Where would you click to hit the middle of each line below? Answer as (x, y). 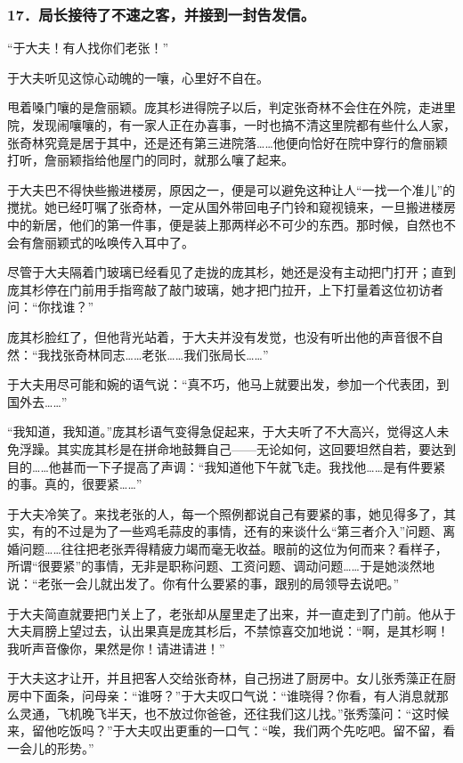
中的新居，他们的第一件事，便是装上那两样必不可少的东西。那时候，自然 (219, 224)
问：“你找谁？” (51, 307)
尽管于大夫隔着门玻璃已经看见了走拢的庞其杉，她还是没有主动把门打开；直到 (231, 272)
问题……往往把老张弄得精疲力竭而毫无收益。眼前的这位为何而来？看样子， (233, 548)
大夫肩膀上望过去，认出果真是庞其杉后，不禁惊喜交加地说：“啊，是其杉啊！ (228, 631)
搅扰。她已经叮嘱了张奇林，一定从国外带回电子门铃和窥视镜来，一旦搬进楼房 (231, 207)
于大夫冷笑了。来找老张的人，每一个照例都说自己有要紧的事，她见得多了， (225, 513)
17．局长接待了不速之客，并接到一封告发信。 (161, 14)
